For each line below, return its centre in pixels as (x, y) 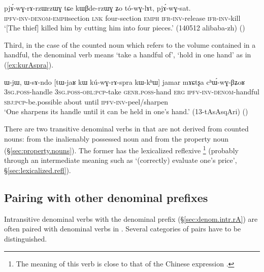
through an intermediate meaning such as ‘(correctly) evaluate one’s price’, (121, 160)
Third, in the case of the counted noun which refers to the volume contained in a (130, 44)
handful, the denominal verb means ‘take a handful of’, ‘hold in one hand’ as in (128, 55)
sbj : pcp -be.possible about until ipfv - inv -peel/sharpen (86, 101)
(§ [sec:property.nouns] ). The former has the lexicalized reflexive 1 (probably (121, 149)
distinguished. (26, 238)
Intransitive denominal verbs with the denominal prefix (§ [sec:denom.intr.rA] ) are (131, 218)
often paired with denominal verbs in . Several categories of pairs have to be (123, 229)
